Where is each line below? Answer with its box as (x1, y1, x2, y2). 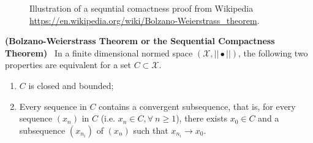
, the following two (238, 46, 308, 59)
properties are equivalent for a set (5, 58, 132, 71)
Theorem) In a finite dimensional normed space (5, 46, 193, 59)
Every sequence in (19, 99, 87, 112)
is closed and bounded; (28, 79, 114, 91)
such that (133, 123, 168, 136)
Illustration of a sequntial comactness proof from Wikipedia (29, 2, 254, 14)
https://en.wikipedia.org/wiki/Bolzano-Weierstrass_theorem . (29, 14, 260, 26)
